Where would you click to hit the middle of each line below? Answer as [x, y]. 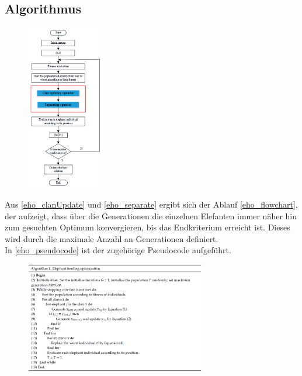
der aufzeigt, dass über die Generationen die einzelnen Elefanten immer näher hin [151, 215]
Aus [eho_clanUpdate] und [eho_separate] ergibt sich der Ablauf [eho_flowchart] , [151, 204]
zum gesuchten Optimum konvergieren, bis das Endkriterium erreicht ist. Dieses [147, 227]
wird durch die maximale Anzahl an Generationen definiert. [112, 238]
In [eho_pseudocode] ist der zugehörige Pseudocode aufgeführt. [118, 250]
